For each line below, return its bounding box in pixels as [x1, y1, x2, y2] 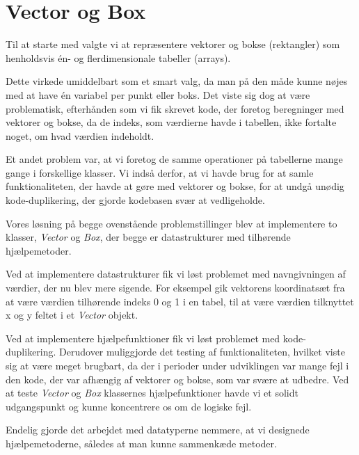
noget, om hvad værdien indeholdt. [6, 128, 154, 143]
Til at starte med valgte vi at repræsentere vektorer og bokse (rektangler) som [6, 37, 340, 51]
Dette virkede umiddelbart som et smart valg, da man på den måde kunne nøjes [6, 74, 348, 88]
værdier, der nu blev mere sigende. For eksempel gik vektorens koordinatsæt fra [6, 280, 345, 295]
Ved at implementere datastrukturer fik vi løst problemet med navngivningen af [6, 266, 346, 281]
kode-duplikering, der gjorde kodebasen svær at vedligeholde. [6, 193, 265, 207]
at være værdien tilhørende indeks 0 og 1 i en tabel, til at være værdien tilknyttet [6, 294, 354, 308]
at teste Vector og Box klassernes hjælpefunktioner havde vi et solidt [6, 385, 298, 400]
